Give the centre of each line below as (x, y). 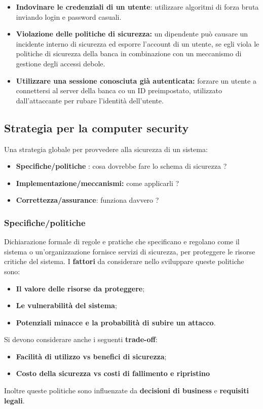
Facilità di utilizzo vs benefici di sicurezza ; (91, 356)
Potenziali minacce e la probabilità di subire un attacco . (116, 322)
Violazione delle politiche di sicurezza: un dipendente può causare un (132, 34)
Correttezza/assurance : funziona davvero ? (87, 200)
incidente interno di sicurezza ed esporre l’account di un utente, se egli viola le (138, 43)
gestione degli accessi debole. (61, 63)
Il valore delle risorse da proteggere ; (80, 288)
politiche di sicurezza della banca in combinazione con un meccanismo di (129, 53)
